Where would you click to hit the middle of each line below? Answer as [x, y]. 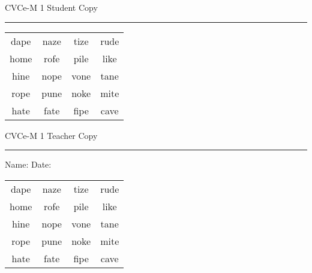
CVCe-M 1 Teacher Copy [51, 135]
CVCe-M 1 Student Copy [51, 7]
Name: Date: [28, 164]
